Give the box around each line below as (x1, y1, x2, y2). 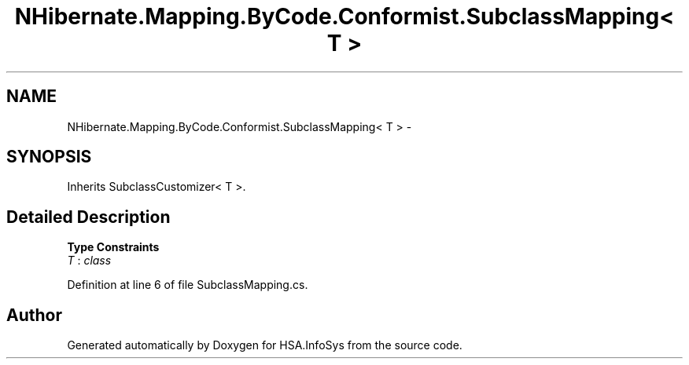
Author (6, 305, 62, 325)
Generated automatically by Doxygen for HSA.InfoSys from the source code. (67, 338, 462, 352)
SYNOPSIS (6, 147, 92, 167)
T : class (67, 254, 112, 268)
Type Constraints (67, 240, 160, 254)
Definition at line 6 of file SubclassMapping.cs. (67, 278, 308, 292)
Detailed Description (6, 206, 171, 227)
